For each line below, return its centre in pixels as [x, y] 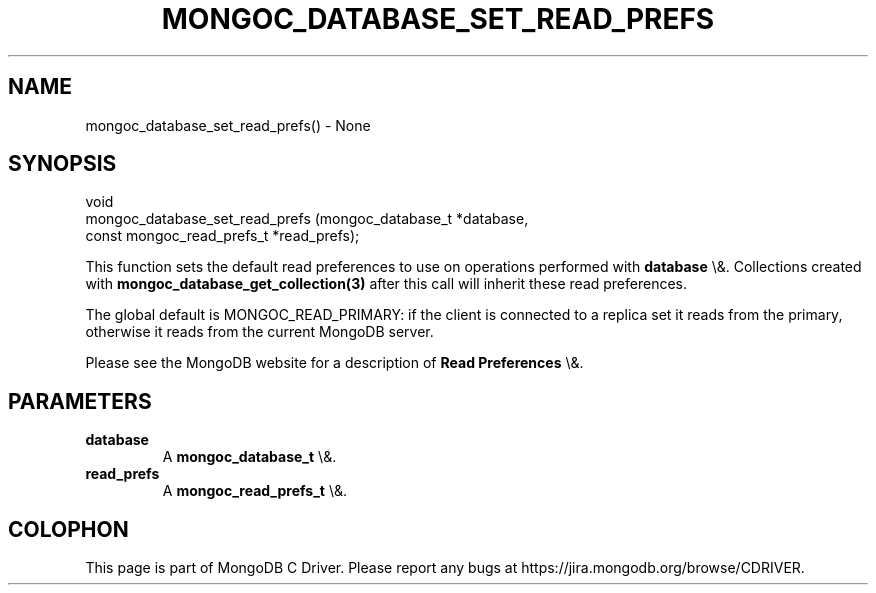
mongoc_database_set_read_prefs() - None [228, 125]
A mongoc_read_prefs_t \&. [254, 491]
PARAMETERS [80, 401]
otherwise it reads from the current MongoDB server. [259, 332]
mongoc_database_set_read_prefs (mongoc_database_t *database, [307, 219]
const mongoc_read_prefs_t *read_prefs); [222, 236]
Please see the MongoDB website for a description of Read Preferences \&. [334, 363]
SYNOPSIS [62, 164]
